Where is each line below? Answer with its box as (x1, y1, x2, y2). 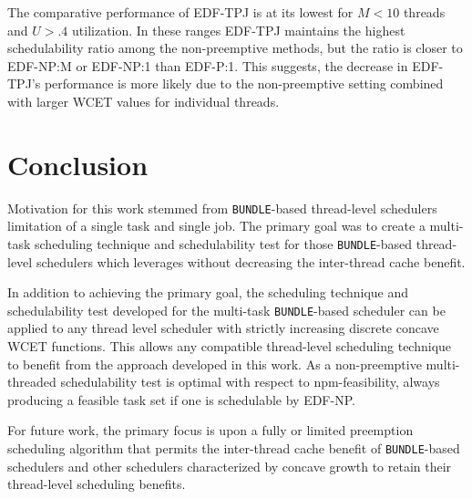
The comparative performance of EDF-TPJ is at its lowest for (7, 3, 354, 21)
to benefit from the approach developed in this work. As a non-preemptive (7, 354, 422, 373)
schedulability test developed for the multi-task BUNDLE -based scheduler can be (7, 300, 446, 319)
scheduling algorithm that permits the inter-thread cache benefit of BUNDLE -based (7, 439, 460, 457)
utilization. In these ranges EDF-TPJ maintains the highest (72, 20, 405, 39)
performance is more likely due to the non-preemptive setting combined (44, 74, 444, 93)
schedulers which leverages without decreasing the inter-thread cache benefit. (36, 252, 466, 271)
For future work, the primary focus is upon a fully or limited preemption (7, 421, 414, 440)
